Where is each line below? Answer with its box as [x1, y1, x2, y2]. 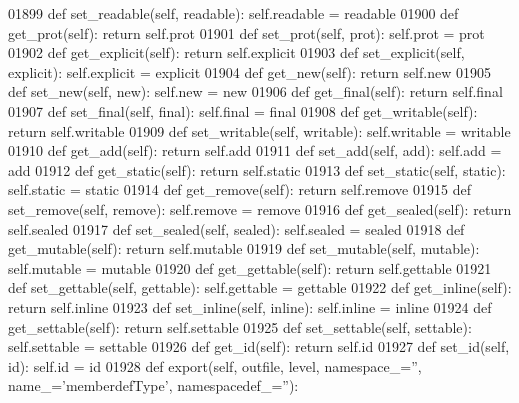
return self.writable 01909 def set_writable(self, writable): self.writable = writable [8, 120, 511, 141]
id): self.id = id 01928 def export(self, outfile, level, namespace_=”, [8, 355, 422, 376]
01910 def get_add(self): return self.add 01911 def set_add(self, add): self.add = [8, 140, 502, 161]
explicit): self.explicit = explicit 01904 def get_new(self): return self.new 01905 [8, 61, 491, 82]
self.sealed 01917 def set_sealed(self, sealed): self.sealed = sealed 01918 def [8, 218, 465, 239]
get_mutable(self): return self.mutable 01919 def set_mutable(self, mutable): [8, 238, 480, 259]
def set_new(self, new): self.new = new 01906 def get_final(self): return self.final [8, 81, 503, 102]
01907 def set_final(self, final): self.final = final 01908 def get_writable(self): [8, 100, 478, 121]
